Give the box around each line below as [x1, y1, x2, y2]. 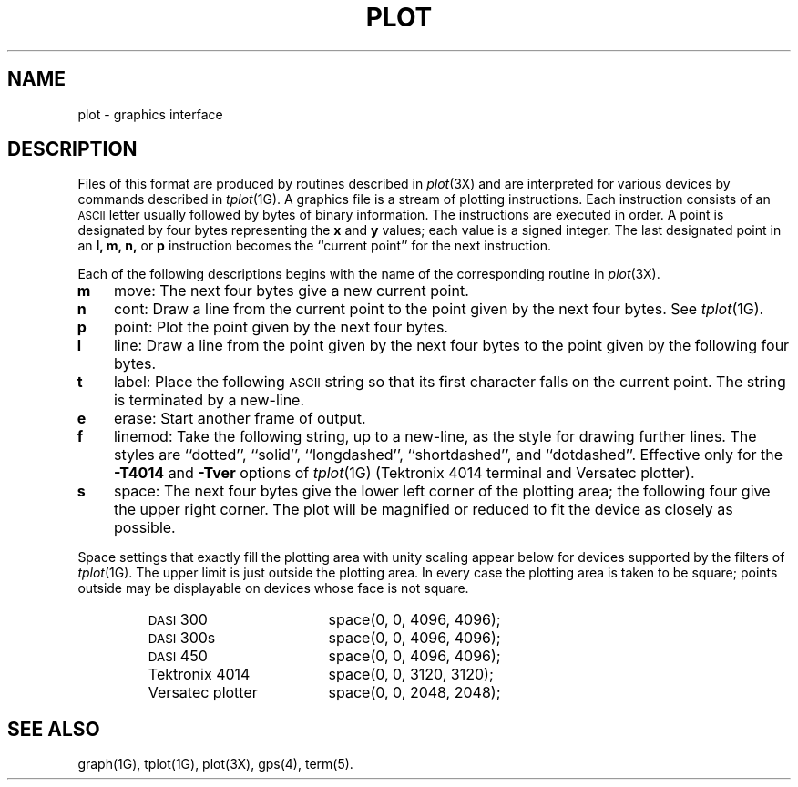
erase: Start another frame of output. [113, 409, 366, 428]
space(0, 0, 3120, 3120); [328, 665, 494, 684]
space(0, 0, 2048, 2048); [328, 683, 501, 702]
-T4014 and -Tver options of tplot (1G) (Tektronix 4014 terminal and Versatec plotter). [113, 464, 695, 483]
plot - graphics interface [77, 106, 223, 122]
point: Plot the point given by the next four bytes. [113, 318, 448, 337]
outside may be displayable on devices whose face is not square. [77, 580, 469, 597]
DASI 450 [148, 647, 208, 666]
